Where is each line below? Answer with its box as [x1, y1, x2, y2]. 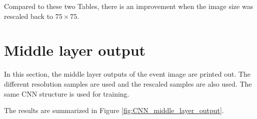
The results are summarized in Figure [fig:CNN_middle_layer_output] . [4, 105, 224, 116]
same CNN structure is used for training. [4, 88, 129, 99]
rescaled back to [4, 10, 53, 21]
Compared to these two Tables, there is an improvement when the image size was [4, 1, 253, 11]
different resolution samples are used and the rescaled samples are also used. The [4, 78, 252, 89]
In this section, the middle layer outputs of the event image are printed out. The [4, 69, 251, 79]
